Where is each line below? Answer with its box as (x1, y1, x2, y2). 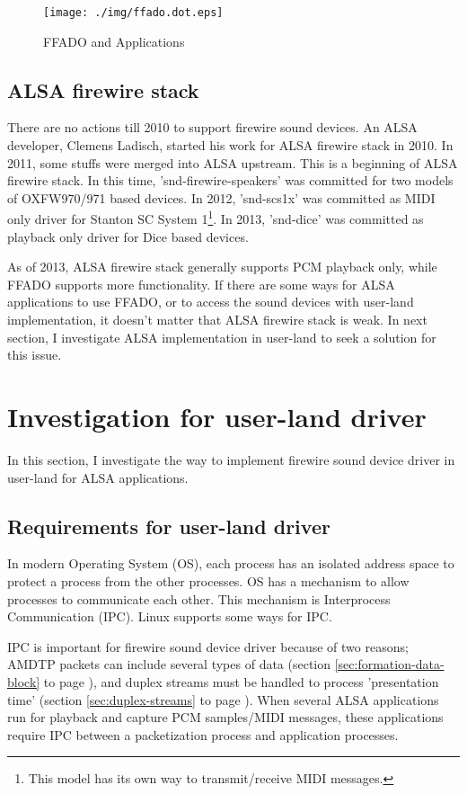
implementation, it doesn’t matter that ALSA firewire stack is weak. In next (7, 310, 427, 329)
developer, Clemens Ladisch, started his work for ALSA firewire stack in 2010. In (7, 136, 454, 155)
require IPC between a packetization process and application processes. (7, 725, 399, 744)
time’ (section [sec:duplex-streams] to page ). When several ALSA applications (7, 690, 439, 709)
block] (7, 672, 40, 691)
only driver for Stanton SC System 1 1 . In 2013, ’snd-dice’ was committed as (7, 207, 424, 228)
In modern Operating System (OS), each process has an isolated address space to (7, 554, 454, 573)
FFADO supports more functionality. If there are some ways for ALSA (7, 274, 395, 293)
